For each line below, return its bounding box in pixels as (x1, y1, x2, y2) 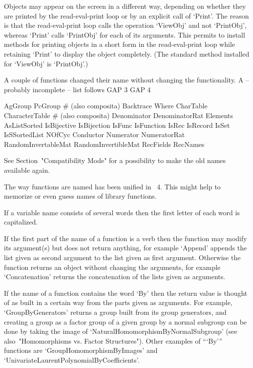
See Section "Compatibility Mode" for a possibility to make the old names (4, 155, 226, 165)
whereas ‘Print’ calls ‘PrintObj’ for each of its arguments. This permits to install (4, 29, 245, 40)
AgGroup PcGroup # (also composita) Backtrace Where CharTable (4, 101, 208, 111)
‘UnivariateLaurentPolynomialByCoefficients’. (4, 355, 140, 365)
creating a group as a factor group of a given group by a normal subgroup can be (4, 316, 247, 327)
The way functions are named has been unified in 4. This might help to (4, 181, 221, 191)
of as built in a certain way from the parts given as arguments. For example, (4, 297, 232, 307)
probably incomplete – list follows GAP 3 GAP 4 (4, 84, 151, 94)
